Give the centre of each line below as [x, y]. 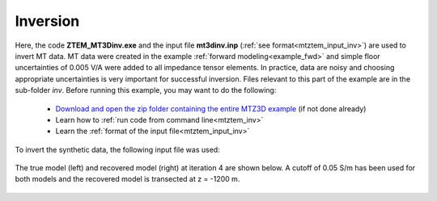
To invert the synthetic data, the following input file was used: [117, 149]
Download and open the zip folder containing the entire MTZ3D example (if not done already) [211, 108]
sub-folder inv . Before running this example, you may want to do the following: [146, 90]
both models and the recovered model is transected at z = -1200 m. [127, 179]
